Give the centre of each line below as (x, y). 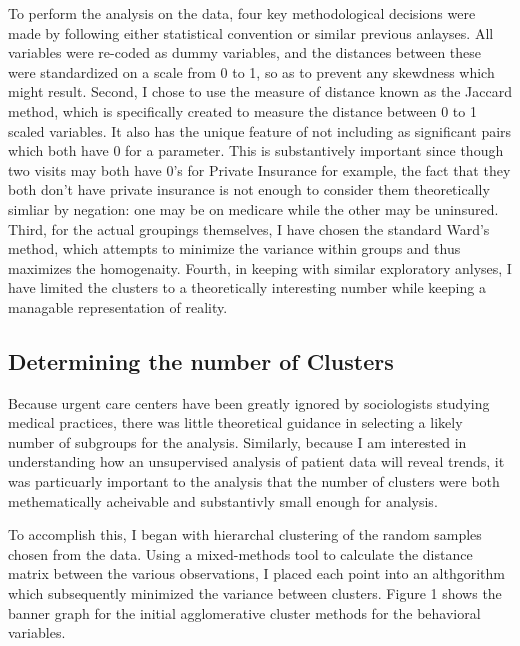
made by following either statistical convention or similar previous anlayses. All (251, 32)
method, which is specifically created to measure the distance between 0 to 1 (242, 110)
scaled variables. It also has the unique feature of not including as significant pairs (260, 130)
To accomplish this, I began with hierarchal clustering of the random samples (245, 534)
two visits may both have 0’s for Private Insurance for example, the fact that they (259, 169)
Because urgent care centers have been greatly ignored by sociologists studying (249, 402)
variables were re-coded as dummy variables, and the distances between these (245, 52)
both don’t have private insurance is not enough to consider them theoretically (249, 189)
